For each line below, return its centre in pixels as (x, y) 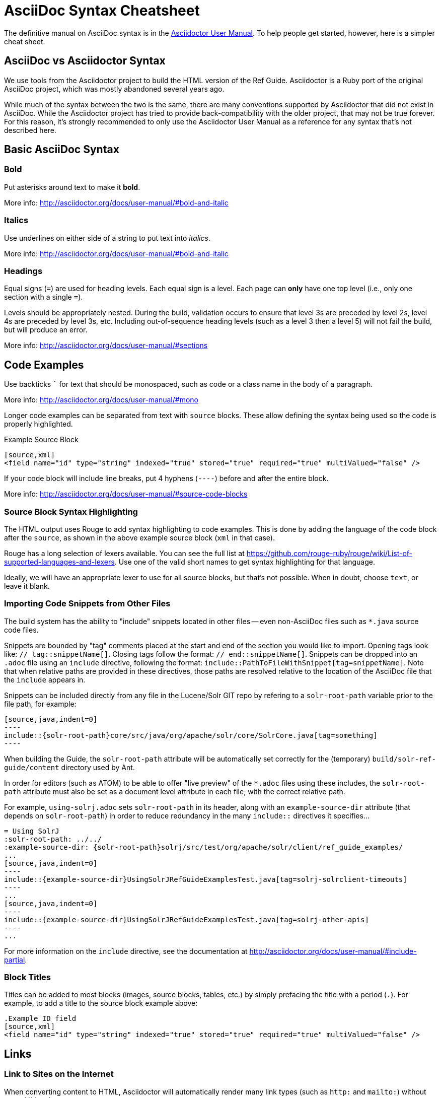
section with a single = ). (44, 297)
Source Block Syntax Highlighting (71, 511)
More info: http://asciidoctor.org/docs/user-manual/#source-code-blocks (126, 494)
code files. (21, 630)
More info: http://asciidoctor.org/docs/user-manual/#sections (106, 346)
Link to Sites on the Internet (59, 1074)
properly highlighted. (39, 424)
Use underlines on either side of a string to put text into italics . (107, 238)
